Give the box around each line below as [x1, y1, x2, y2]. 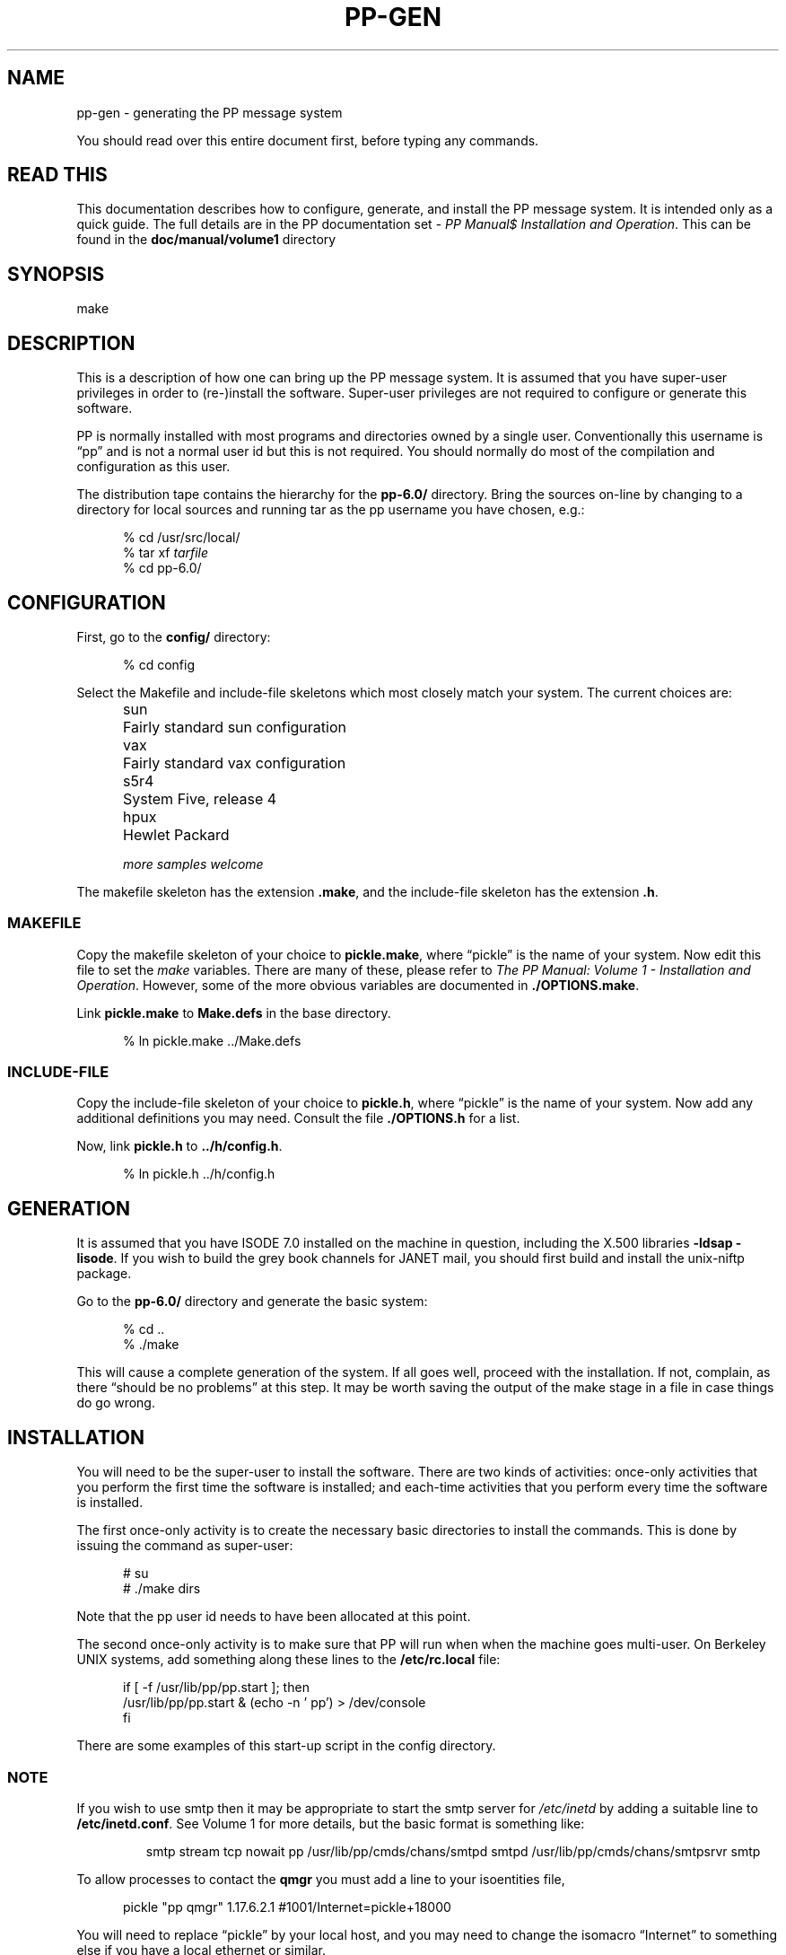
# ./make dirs [123, 1581, 201, 1597]
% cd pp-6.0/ [123, 560, 202, 576]
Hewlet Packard [123, 825, 230, 844]
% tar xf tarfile [123, 545, 209, 561]
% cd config [123, 656, 196, 672]
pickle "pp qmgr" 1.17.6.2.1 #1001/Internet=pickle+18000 [123, 1898, 451, 1915]
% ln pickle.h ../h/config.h [123, 1166, 275, 1182]
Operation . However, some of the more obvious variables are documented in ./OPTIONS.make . [76, 977, 640, 993]
